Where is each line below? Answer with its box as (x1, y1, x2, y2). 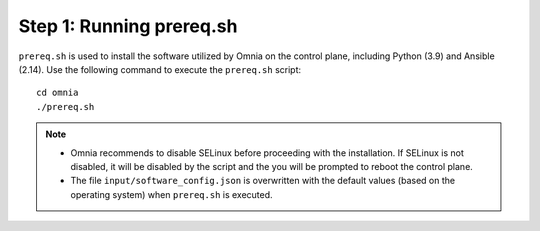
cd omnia (36, 87, 79, 99)
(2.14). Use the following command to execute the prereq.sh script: (18, 63, 302, 75)
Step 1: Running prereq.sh (18, 15, 238, 37)
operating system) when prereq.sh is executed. (70, 188, 274, 200)
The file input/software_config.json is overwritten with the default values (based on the (70, 175, 455, 187)
